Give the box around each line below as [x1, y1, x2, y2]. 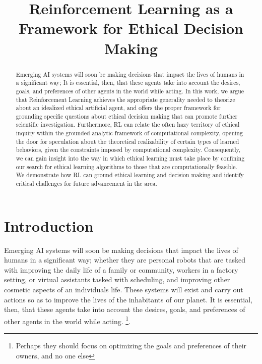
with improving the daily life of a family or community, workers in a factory [4, 264, 238, 275]
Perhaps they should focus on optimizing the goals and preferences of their [16, 340, 247, 351]
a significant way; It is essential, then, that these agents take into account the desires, [16, 78, 240, 87]
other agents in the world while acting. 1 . [4, 314, 131, 326]
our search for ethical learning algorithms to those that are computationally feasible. [16, 162, 237, 171]
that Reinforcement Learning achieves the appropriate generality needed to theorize [16, 95, 235, 103]
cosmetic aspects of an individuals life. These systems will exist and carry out [4, 284, 243, 295]
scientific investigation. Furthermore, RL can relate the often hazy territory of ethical [16, 120, 240, 129]
